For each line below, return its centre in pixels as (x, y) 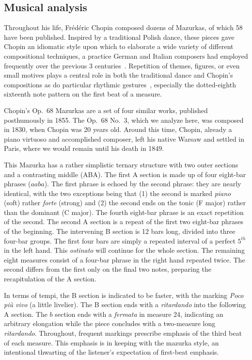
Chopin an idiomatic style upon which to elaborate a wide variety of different (119, 46)
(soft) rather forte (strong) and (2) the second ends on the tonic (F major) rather (125, 203)
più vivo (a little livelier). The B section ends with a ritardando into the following (125, 304)
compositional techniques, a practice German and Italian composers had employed (126, 56)
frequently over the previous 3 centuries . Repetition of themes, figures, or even (122, 65)
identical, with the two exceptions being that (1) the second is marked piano (118, 193)
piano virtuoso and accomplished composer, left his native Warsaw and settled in (124, 139)
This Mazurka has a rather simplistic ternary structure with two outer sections (121, 164)
